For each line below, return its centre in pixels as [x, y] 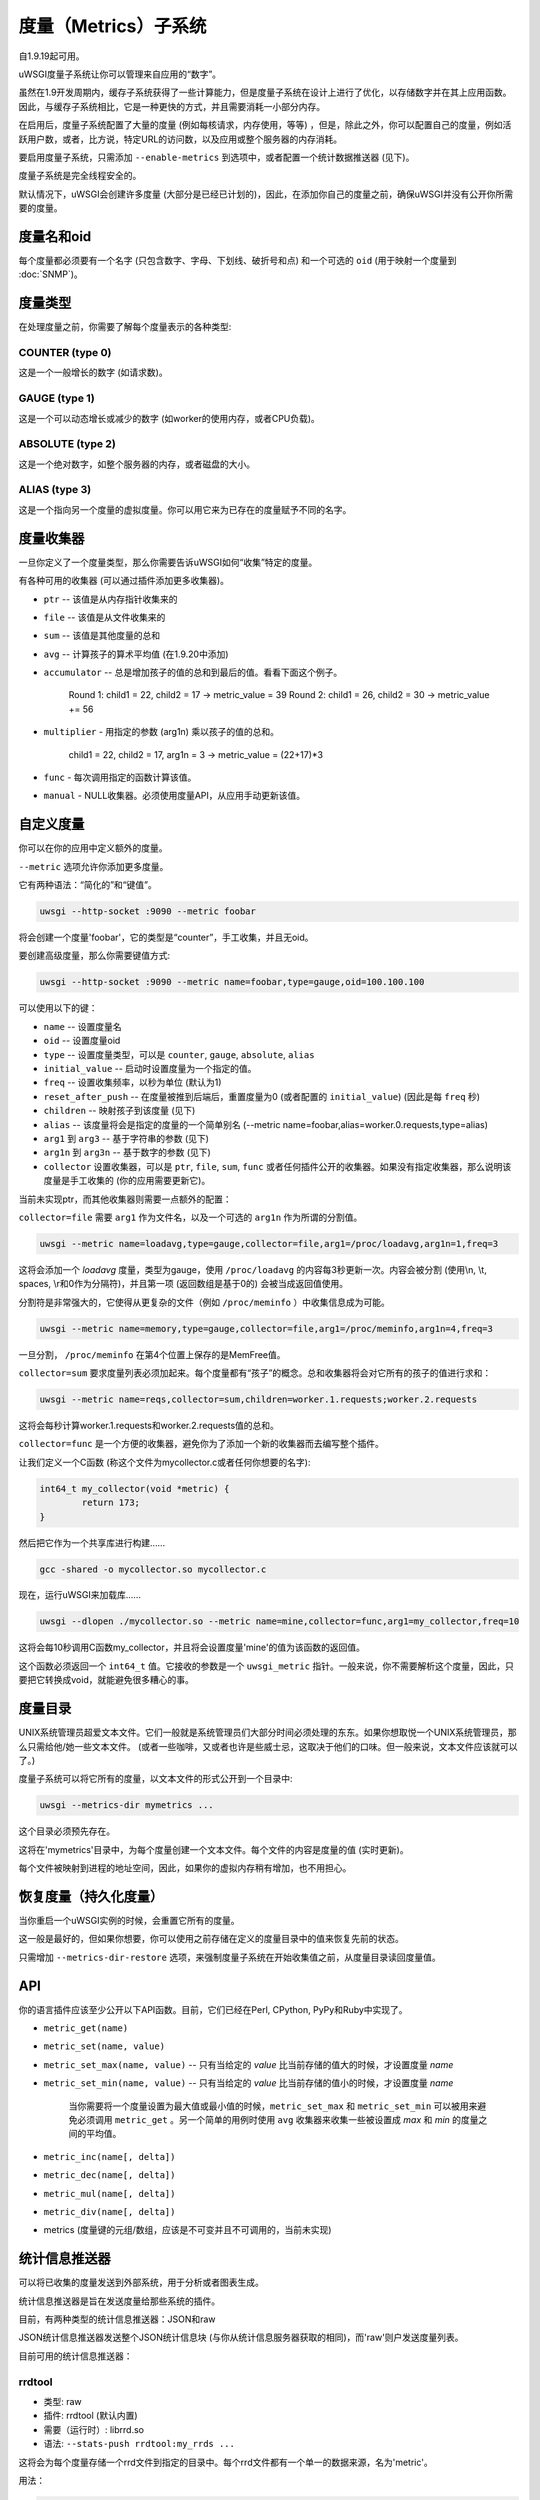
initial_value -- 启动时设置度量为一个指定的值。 [150, 1068]
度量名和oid [55, 236]
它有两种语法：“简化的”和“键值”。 [87, 885]
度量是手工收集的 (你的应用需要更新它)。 [127, 1181]
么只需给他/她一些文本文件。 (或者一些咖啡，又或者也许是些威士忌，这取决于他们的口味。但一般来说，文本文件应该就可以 [268, 1746]
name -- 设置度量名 [82, 1026]
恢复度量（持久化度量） [91, 1896]
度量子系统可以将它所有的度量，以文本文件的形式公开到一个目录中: [156, 1779]
